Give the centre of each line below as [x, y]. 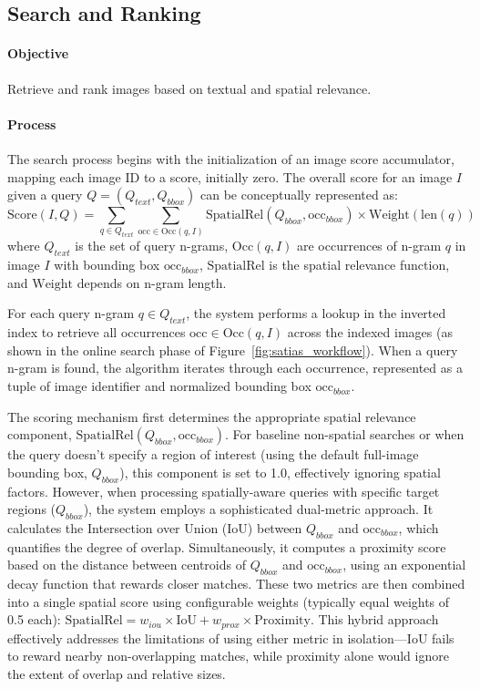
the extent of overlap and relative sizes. [117, 674]
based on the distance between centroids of [127, 565]
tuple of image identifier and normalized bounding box [159, 386]
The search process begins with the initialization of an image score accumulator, [231, 158]
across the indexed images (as [370, 332]
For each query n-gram [71, 313]
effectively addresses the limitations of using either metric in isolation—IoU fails [231, 638]
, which [419, 528]
